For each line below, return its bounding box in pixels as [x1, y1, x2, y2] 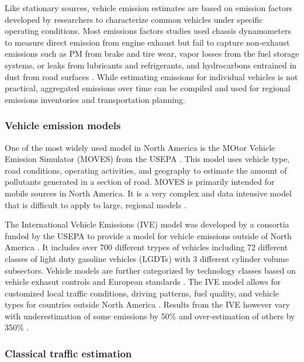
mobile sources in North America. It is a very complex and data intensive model [5, 187, 292, 199]
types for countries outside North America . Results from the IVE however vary [5, 298, 290, 311]
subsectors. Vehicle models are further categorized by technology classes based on [5, 264, 296, 276]
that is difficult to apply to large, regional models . [5, 198, 186, 211]
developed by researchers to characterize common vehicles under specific [5, 13, 263, 25]
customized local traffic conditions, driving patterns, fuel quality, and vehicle [5, 287, 279, 299]
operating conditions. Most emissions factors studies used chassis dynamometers [5, 25, 291, 37]
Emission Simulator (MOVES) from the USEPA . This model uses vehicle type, [5, 153, 290, 165]
